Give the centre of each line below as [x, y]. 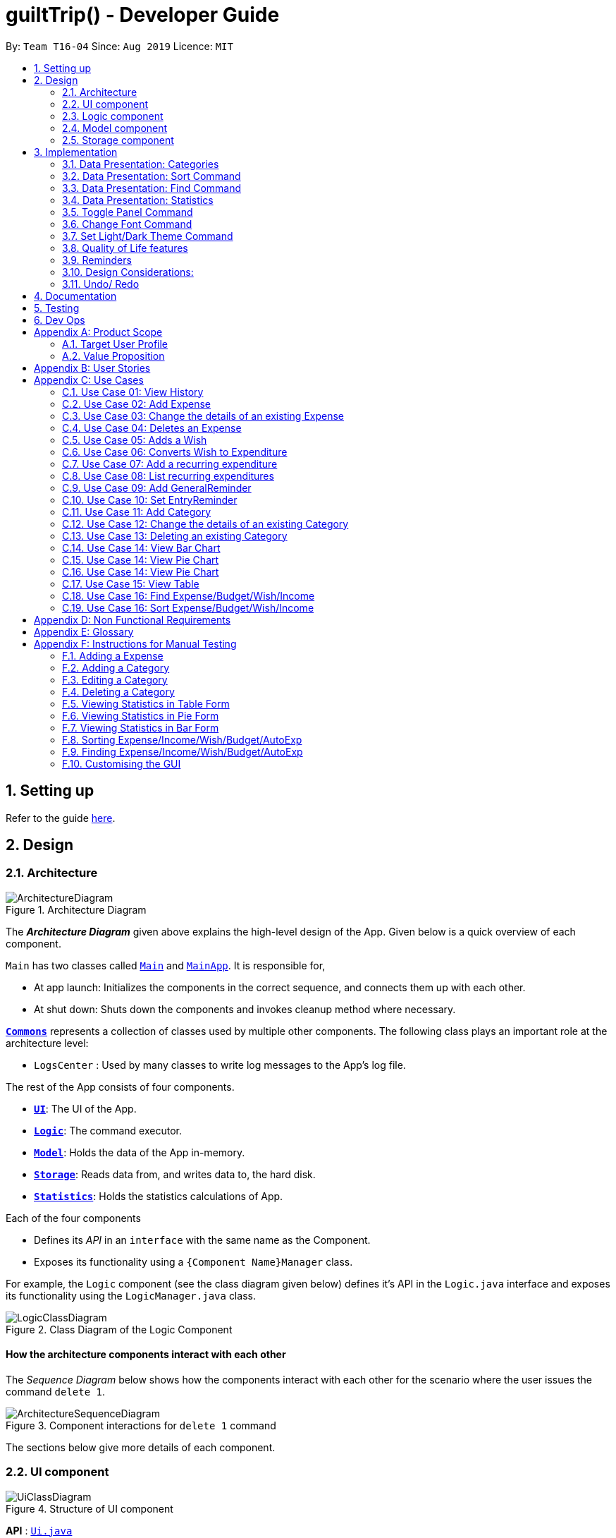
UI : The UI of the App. [85, 1108]
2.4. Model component [115, 128]
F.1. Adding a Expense [113, 655]
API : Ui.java [39, 1530]
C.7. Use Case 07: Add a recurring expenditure [170, 464]
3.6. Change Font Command [127, 224]
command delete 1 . [56, 1392]
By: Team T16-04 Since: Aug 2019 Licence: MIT [119, 46]
